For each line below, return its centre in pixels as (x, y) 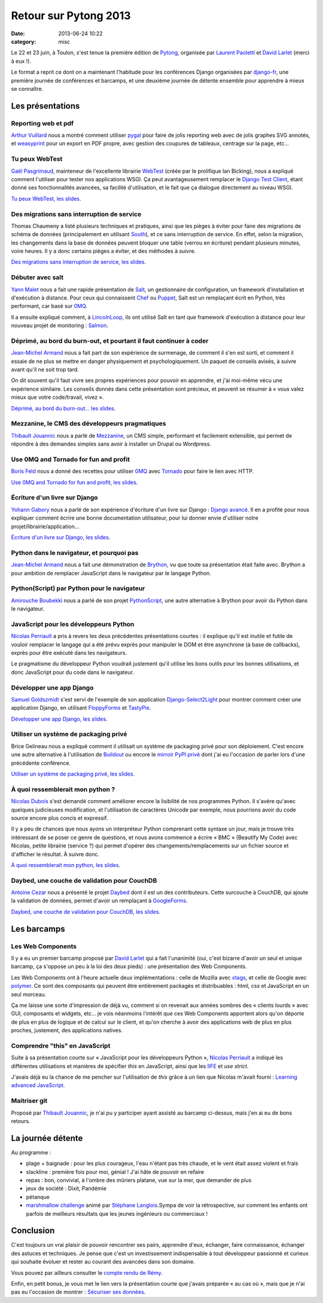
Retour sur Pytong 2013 (71, 16)
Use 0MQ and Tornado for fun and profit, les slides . (74, 482)
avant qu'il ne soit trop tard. (45, 370)
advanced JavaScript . (38, 1085)
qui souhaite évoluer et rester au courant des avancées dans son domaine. (103, 1262)
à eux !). (21, 61)
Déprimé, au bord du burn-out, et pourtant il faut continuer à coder (110, 341)
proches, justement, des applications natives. (67, 1030)
